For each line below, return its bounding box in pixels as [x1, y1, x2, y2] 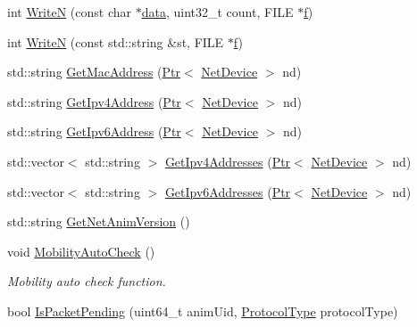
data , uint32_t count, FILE [141, 3, 294, 20]
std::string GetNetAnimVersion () [7, 212, 190, 231]
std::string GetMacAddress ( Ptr [7, 62, 181, 81]
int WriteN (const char [7, 3, 132, 20]
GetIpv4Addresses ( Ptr [164, 151, 291, 170]
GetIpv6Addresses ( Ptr [164, 182, 291, 200]
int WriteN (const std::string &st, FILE [7, 32, 224, 51]
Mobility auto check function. [7, 272, 166, 290]
